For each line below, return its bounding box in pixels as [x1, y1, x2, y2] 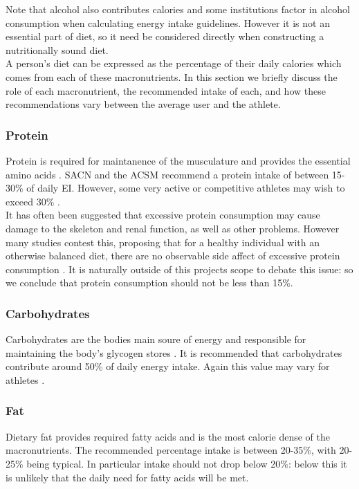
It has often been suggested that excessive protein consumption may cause [6, 207, 320, 222]
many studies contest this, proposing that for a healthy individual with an [6, 234, 320, 249]
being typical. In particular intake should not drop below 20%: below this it [26, 456, 347, 470]
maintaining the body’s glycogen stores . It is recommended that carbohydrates [6, 345, 342, 360]
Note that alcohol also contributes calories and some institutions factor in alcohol [6, 2, 350, 16]
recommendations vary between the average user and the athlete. [6, 97, 281, 111]
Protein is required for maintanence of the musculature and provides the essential [6, 153, 351, 167]
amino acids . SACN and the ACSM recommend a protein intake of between [6, 167, 329, 181]
